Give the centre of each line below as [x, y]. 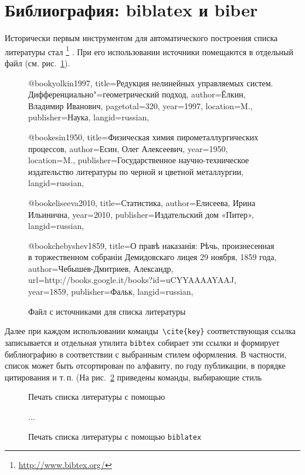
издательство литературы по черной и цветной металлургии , [136, 171]
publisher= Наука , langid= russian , [89, 117]
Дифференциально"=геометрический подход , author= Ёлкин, [137, 94]
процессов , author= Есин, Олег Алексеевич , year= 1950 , [128, 148]
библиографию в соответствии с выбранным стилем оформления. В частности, [146, 354]
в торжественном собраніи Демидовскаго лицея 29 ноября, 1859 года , [152, 257]
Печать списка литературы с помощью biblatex [115, 436]
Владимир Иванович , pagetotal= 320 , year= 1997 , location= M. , [140, 105]
